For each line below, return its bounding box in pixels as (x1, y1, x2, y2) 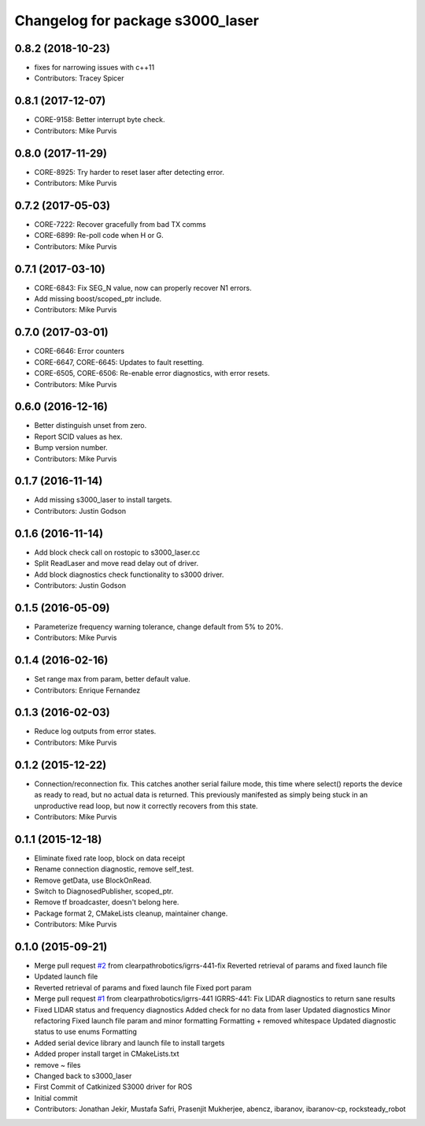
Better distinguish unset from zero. (34, 421, 147, 430)
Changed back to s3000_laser (34, 1071, 132, 1080)
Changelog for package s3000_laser (14, 12, 260, 29)
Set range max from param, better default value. (34, 674, 190, 684)
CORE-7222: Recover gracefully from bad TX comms (34, 219, 206, 229)
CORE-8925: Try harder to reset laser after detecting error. (34, 167, 224, 177)
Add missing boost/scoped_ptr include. (34, 294, 162, 303)
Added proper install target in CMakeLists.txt (34, 1049, 180, 1059)
